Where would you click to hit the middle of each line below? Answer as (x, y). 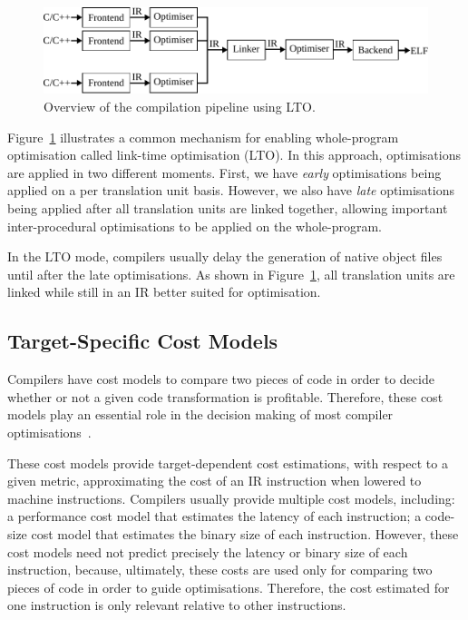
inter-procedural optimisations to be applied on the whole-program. (195, 226)
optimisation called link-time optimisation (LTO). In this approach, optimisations (234, 155)
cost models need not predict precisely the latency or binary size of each (208, 551)
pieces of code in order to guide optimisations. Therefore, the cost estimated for (229, 587)
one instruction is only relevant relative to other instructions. (177, 605)
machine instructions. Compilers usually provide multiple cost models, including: (231, 498)
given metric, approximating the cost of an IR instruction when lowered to (214, 481)
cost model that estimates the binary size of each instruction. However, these (245, 533)
